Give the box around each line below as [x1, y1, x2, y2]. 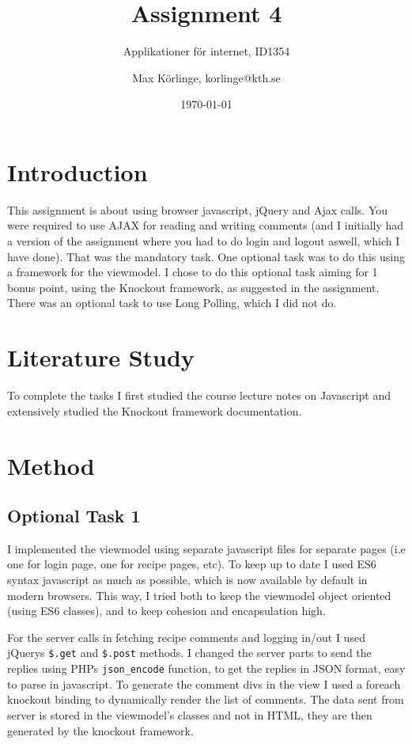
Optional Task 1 [7, 503, 141, 528]
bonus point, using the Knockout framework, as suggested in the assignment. [7, 279, 380, 295]
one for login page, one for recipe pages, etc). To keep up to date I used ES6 [7, 556, 376, 572]
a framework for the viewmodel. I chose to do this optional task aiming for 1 [7, 264, 378, 280]
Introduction [7, 155, 148, 188]
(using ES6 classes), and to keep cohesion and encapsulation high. [7, 602, 326, 619]
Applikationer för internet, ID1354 [123, 43, 290, 59]
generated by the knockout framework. [7, 722, 194, 738]
